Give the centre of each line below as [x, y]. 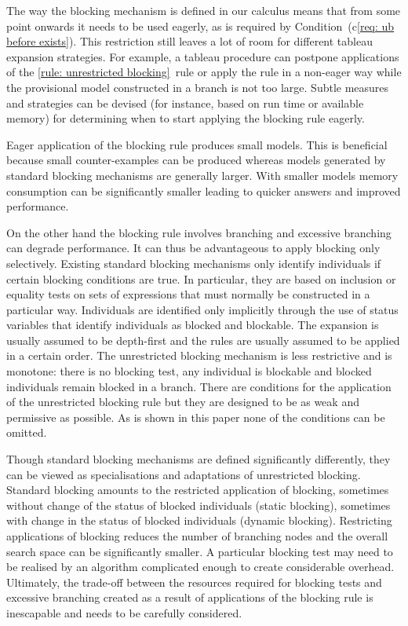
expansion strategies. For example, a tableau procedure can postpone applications [203, 56]
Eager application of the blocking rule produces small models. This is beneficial [197, 144]
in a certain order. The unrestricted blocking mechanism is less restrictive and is [199, 355]
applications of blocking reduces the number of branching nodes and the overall [197, 536]
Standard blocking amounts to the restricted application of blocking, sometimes [198, 490]
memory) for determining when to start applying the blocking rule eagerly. [186, 118]
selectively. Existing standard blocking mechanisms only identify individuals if [194, 263]
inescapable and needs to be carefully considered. [124, 612]
